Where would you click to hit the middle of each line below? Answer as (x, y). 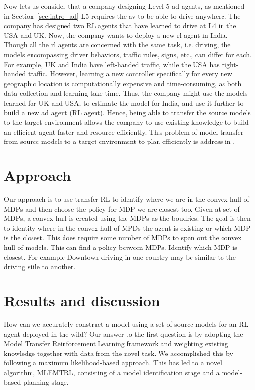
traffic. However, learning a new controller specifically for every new (130, 74)
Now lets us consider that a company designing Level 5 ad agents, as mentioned (124, 6)
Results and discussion (82, 300)
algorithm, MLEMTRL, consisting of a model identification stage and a (112, 372)
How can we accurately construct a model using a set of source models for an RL (126, 324)
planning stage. (46, 382)
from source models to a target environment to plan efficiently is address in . (120, 141)
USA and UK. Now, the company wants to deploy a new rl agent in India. (116, 35)
